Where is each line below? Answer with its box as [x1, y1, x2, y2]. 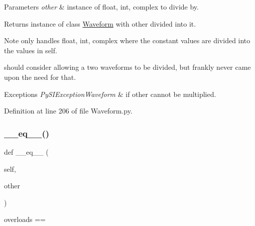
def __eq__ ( [4, 146, 49, 157]
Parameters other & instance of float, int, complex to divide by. [4, 2, 199, 12]
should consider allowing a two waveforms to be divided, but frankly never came [4, 62, 251, 72]
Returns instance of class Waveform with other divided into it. [4, 18, 196, 29]
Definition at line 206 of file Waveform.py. [4, 105, 133, 116]
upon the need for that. [4, 71, 76, 82]
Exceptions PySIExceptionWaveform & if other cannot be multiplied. [4, 88, 216, 99]
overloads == [4, 214, 46, 224]
